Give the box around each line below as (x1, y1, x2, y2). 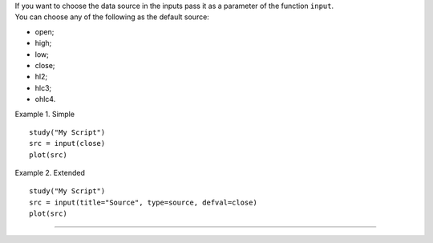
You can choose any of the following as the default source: (14, 12, 210, 22)
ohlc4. (34, 95, 56, 104)
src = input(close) (29, 139, 106, 148)
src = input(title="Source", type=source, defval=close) (29, 197, 258, 207)
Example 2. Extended (14, 168, 86, 178)
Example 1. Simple (14, 109, 75, 119)
